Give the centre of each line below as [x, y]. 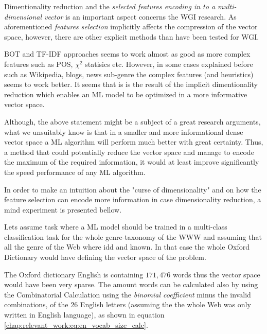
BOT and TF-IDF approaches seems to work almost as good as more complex [127, 54]
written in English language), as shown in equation [84, 315]
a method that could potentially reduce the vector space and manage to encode [129, 152]
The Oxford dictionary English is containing [74, 274]
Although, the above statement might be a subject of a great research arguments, [132, 121]
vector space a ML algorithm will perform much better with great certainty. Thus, [134, 142]
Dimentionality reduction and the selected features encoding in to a [110, 6]
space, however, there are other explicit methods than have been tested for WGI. [132, 36]
